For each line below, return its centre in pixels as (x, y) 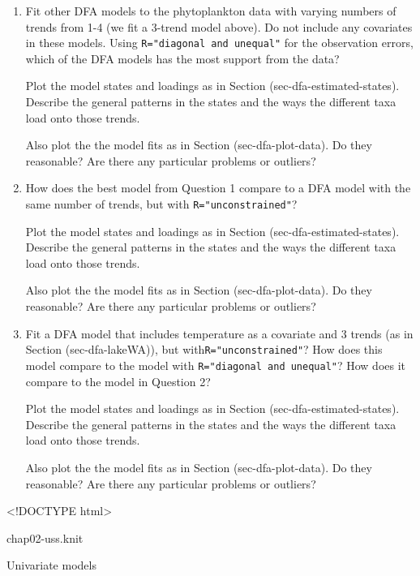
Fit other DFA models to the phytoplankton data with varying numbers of (211, 11)
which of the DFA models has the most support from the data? (182, 58)
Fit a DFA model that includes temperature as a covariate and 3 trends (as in (219, 333)
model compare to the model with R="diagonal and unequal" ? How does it (216, 365)
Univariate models (51, 565)
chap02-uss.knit (45, 537)
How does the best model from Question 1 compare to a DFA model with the (218, 188)
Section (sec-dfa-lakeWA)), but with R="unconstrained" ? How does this (204, 349)
